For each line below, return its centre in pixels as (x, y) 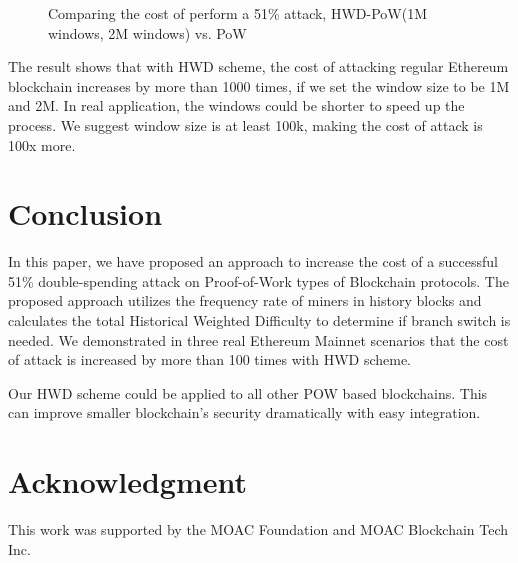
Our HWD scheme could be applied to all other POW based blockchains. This (248, 392)
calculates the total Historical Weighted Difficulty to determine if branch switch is (259, 320)
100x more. (42, 144)
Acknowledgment (127, 481)
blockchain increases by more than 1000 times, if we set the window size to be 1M (259, 85)
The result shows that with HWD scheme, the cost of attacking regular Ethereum (258, 66)
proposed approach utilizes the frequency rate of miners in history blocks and (245, 300)
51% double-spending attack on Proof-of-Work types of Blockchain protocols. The (258, 280)
